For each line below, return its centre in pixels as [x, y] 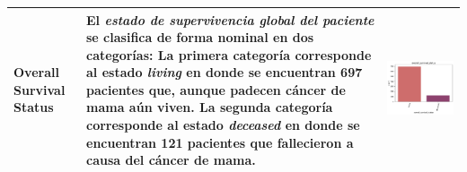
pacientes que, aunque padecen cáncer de [216, 89]
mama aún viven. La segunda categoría [210, 107]
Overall [36, 72]
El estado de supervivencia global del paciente [230, 19]
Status [34, 107]
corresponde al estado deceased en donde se [223, 125]
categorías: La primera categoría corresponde [229, 54]
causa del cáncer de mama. [171, 160]
